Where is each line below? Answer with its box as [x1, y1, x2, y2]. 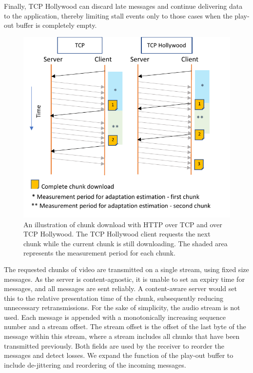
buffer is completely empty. [16, 20, 97, 30]
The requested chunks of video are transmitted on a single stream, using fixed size [4, 264, 249, 274]
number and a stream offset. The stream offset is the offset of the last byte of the [4, 321, 246, 332]
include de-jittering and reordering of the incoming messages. [4, 359, 186, 370]
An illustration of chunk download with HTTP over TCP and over [23, 219, 222, 229]
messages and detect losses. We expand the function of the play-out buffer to [4, 350, 234, 360]
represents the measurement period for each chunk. [23, 248, 175, 258]
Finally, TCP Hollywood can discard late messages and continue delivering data [4, 1, 243, 11]
